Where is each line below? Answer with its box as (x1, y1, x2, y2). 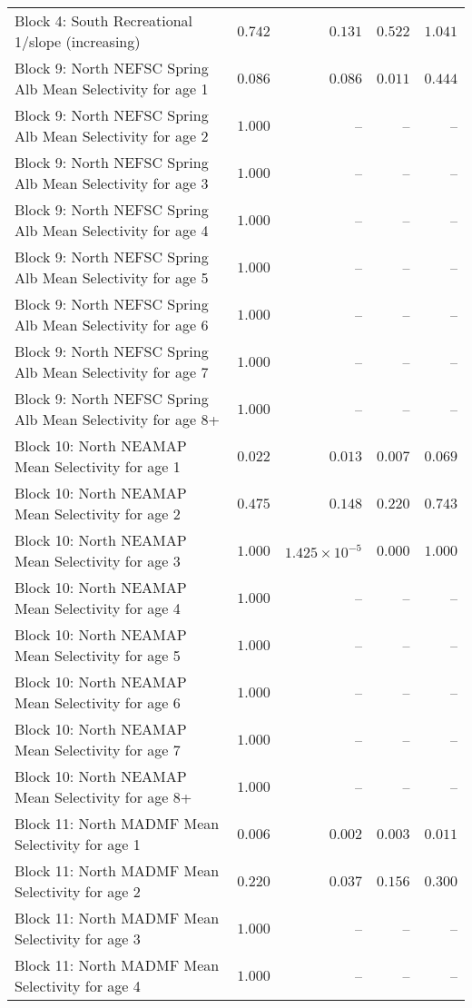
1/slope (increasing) (15, 31, 141, 52)
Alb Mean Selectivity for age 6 (15, 314, 209, 335)
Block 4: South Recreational (15, 10, 193, 31)
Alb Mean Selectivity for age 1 (15, 78, 209, 99)
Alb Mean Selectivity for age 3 (15, 173, 209, 193)
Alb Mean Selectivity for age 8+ (15, 409, 220, 430)
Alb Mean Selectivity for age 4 (15, 220, 209, 241)
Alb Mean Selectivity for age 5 (15, 267, 209, 288)
